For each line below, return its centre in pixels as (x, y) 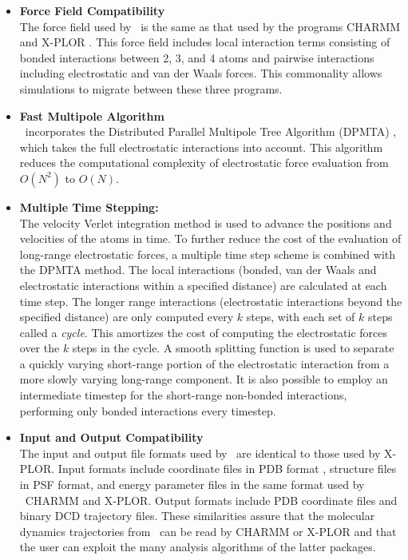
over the (40, 348)
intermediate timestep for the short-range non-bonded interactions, (183, 395)
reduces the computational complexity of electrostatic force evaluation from (204, 163)
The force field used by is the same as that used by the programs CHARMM (210, 26)
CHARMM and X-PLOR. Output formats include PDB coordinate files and (211, 500)
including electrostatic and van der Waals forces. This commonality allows (201, 73)
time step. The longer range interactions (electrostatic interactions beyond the (211, 301)
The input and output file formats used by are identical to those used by (200, 453)
